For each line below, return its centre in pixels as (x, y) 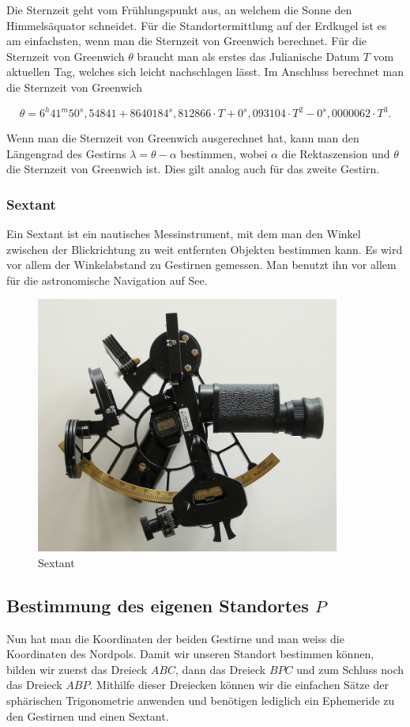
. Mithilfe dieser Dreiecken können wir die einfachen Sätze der (239, 685)
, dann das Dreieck (221, 669)
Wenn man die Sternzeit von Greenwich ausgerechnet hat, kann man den (183, 138)
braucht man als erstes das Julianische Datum (248, 56)
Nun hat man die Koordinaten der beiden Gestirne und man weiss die (175, 638)
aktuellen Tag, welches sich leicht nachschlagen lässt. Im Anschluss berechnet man (205, 72)
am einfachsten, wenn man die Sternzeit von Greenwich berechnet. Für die (186, 41)
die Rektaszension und (336, 153)
